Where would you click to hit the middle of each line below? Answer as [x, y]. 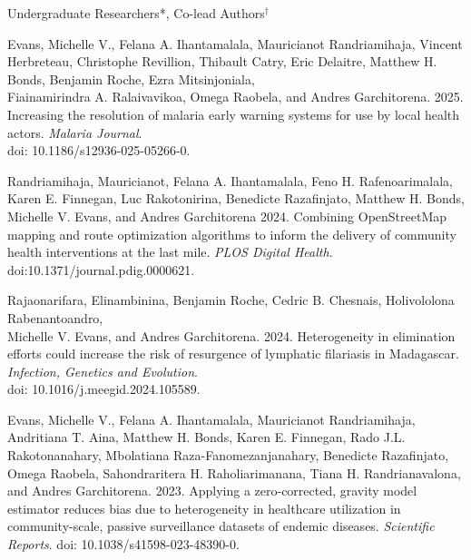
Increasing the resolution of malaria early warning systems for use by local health [234, 114]
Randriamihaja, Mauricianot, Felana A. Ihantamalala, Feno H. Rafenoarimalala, [230, 180]
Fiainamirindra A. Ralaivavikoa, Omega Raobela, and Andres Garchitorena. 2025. [235, 97]
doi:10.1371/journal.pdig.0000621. [101, 269]
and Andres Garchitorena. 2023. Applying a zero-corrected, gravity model [212, 491]
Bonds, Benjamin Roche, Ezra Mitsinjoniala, [131, 79]
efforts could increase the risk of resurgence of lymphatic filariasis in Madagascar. [233, 354]
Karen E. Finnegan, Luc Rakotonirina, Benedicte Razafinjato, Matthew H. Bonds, [236, 198]
